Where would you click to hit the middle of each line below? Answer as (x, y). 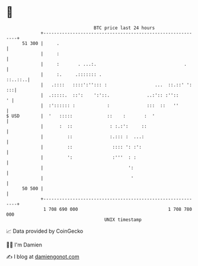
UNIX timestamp (123, 219)
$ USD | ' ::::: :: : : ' (81, 116)
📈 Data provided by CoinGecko (45, 231)
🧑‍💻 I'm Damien (24, 245)
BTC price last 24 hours (124, 28)
